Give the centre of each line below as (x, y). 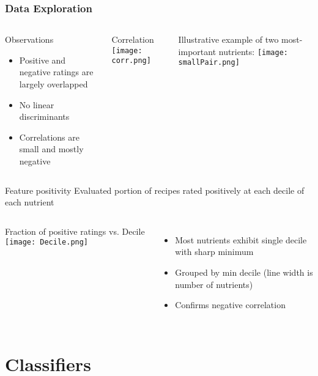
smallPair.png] (209, 63)
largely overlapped (54, 84)
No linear (37, 104)
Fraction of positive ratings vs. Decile (75, 231)
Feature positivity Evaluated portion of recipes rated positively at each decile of (155, 190)
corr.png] (131, 61)
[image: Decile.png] (47, 242)
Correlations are (49, 137)
